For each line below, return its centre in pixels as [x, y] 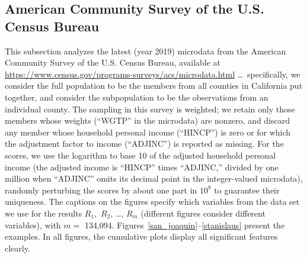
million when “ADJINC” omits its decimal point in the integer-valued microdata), [154, 178]
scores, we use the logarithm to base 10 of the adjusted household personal [140, 155]
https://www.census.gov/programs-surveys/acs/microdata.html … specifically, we [153, 74]
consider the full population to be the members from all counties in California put [154, 86]
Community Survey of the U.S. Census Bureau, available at [113, 62]
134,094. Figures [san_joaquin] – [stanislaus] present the [185, 225]
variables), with [33, 225]
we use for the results [44, 213]
